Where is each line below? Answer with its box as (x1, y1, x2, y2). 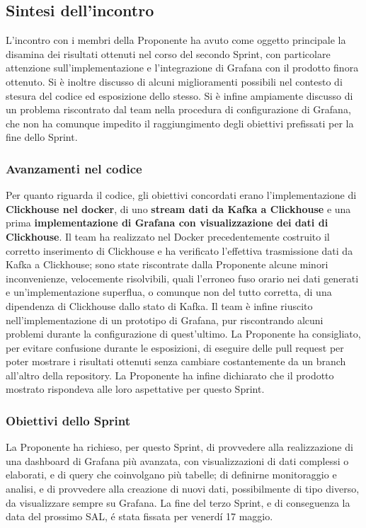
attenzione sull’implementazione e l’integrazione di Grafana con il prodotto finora (6, 60, 359, 75)
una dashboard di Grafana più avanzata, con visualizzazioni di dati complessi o (6, 453, 349, 468)
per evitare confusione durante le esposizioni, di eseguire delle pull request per (6, 340, 344, 355)
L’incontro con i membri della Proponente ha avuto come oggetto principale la (6, 33, 346, 47)
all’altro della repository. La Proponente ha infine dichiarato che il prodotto (6, 367, 334, 382)
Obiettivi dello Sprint (6, 412, 130, 429)
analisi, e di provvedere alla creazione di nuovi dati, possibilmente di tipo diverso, (6, 481, 360, 496)
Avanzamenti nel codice (6, 159, 142, 177)
